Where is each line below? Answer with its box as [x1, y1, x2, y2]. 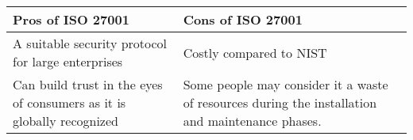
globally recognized [13, 112, 118, 130]
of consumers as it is [13, 93, 126, 112]
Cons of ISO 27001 [183, 10, 303, 28]
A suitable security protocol [13, 34, 168, 52]
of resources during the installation [183, 93, 377, 112]
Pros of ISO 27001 [13, 10, 129, 28]
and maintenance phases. [183, 112, 322, 130]
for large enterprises [13, 52, 123, 70]
